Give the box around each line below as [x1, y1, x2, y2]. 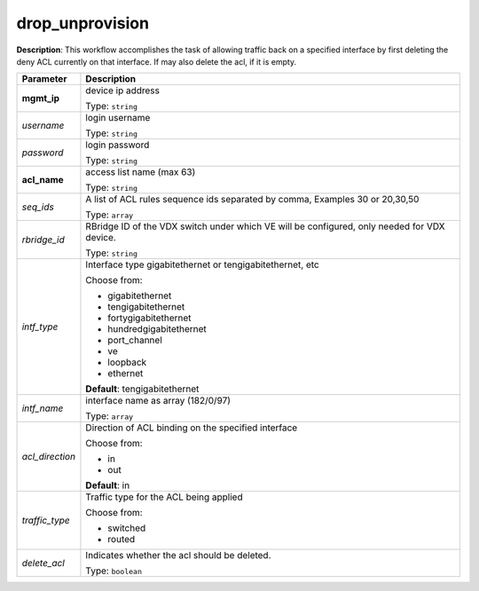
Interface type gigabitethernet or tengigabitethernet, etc [85, 258, 319, 271]
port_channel [107, 334, 163, 346]
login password [85, 138, 150, 151]
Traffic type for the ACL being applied [85, 491, 243, 503]
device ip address [85, 84, 160, 97]
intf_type [21, 320, 59, 333]
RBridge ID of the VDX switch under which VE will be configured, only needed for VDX [85, 220, 445, 232]
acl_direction [21, 451, 75, 463]
